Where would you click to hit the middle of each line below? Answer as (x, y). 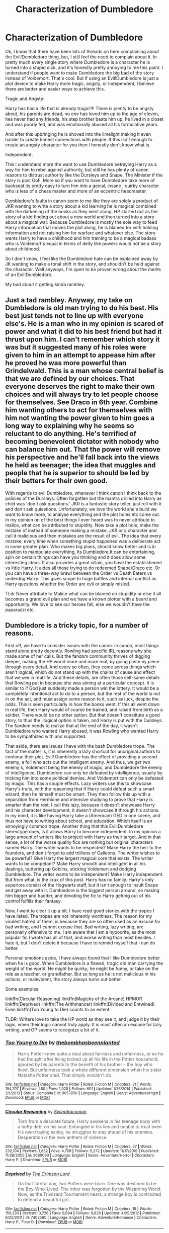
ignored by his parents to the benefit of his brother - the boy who (85, 1064)
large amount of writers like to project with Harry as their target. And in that (83, 837)
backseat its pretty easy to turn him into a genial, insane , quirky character (82, 186)
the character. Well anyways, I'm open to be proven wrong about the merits (83, 269)
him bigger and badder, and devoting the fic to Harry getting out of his (78, 896)
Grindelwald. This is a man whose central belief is (84, 371)
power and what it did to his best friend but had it (83, 332)
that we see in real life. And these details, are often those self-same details (82, 677)
